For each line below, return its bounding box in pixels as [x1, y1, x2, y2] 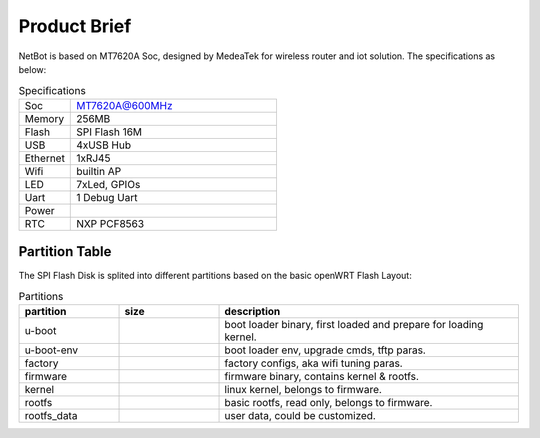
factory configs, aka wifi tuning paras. [224, 356, 404, 370]
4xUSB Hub [76, 138, 132, 152]
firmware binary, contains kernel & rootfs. [224, 369, 420, 383]
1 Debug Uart [76, 190, 138, 204]
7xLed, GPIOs [76, 177, 141, 191]
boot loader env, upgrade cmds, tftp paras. [224, 343, 427, 357]
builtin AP [76, 164, 122, 178]
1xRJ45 [76, 151, 111, 165]
